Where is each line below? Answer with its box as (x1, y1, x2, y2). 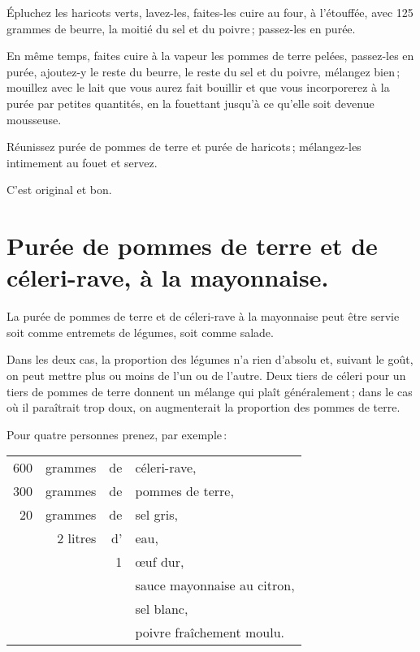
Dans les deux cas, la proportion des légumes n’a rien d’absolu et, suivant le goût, (6, 351, 414, 368)
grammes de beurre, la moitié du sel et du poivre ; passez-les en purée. (6, 19, 356, 37)
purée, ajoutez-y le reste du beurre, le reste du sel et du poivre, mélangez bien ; (6, 63, 401, 80)
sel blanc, (135, 599, 188, 619)
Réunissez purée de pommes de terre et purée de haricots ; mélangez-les (6, 138, 362, 155)
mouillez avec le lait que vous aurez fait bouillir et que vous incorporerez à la (6, 79, 390, 96)
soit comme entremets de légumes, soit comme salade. (6, 323, 274, 340)
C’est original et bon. (6, 181, 112, 198)
